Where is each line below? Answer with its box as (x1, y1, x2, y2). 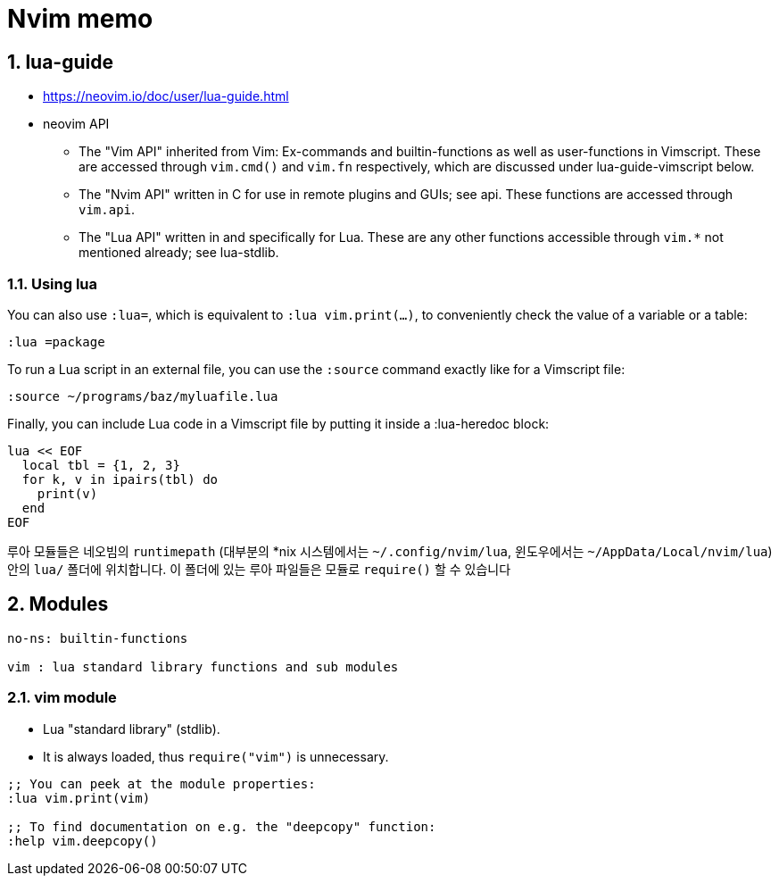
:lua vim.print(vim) (7, 790, 151, 805)
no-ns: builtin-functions (7, 630, 188, 646)
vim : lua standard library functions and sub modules (7, 659, 399, 674)
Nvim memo (7, 4, 153, 34)
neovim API (43, 116, 110, 132)
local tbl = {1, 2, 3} (21, 457, 180, 472)
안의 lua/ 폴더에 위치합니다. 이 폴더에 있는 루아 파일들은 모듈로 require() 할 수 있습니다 (7, 561, 511, 577)
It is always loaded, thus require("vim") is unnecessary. (43, 748, 389, 764)
